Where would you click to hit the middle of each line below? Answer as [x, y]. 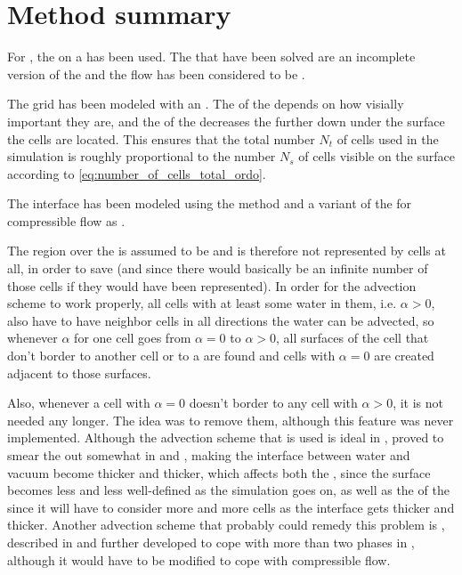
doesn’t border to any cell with [273, 403]
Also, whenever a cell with [79, 403]
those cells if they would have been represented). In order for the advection [212, 285]
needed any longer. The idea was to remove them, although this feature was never [231, 420]
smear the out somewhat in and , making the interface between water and [209, 455]
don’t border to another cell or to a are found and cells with [171, 356]
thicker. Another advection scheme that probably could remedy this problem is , [226, 525]
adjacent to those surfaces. [79, 373]
